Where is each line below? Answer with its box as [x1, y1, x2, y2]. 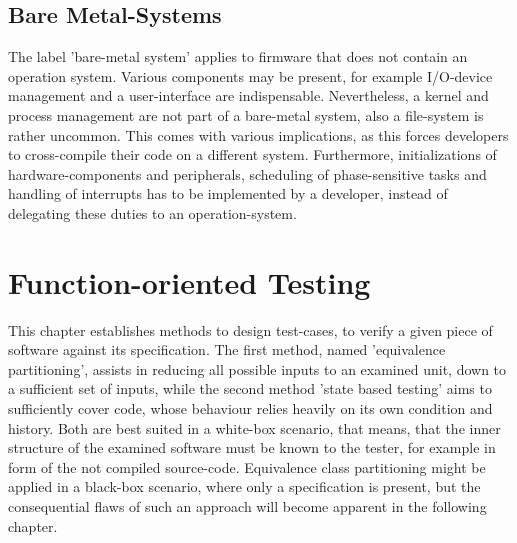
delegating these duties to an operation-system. [8, 202, 297, 223]
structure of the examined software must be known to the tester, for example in [8, 437, 496, 458]
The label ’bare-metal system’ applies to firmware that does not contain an [8, 46, 468, 67]
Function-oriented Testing [8, 261, 371, 302]
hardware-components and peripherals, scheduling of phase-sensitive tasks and [8, 163, 487, 184]
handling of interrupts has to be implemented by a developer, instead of [8, 183, 448, 204]
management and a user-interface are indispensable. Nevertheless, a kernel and [8, 85, 489, 106]
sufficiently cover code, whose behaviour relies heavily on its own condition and [8, 398, 493, 419]
